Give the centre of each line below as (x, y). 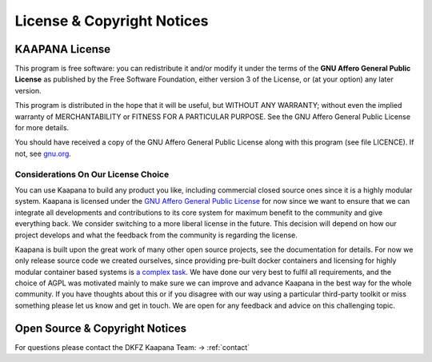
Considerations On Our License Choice (92, 174)
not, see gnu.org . (43, 153)
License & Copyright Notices (112, 21)
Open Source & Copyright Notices (101, 328)
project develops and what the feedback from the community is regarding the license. (156, 235)
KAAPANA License (63, 49)
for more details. (42, 128)
